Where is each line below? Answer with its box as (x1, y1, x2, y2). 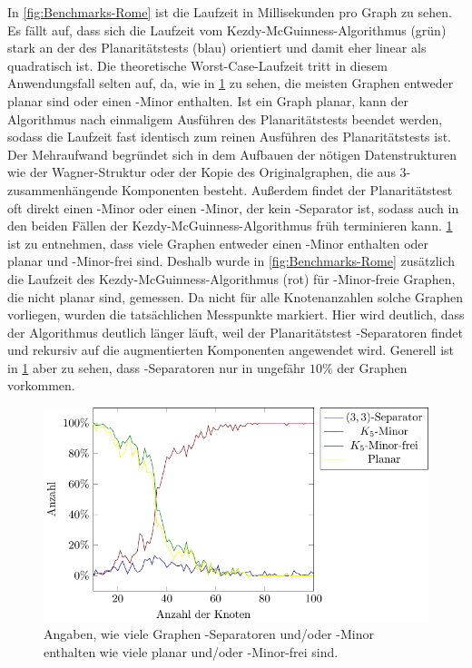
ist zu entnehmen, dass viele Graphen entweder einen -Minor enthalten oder (7, 233, 429, 252)
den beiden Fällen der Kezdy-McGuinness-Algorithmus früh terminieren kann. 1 (7, 216, 453, 235)
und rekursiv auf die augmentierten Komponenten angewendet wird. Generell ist (7, 340, 455, 359)
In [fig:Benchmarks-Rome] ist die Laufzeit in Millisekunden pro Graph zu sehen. (7, 3, 452, 21)
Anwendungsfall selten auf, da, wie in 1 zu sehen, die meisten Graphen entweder (7, 74, 454, 93)
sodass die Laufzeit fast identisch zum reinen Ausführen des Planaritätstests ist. (7, 127, 452, 146)
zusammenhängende (7, 180, 118, 199)
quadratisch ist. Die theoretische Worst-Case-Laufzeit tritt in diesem (7, 55, 388, 74)
